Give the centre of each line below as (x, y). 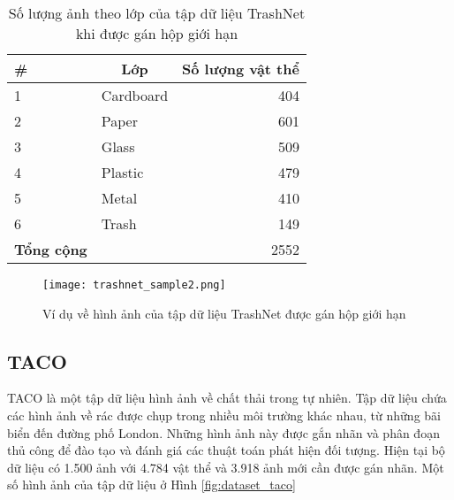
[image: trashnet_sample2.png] (134, 285)
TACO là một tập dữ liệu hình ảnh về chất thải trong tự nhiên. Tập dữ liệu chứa (227, 398)
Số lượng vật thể (241, 69)
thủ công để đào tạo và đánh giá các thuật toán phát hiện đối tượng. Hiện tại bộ (226, 450)
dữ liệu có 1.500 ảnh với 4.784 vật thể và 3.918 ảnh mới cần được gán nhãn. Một (226, 467)
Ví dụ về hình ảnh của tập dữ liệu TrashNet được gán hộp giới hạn (224, 313)
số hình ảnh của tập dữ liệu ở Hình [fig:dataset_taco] (151, 485)
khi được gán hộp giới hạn (157, 33)
